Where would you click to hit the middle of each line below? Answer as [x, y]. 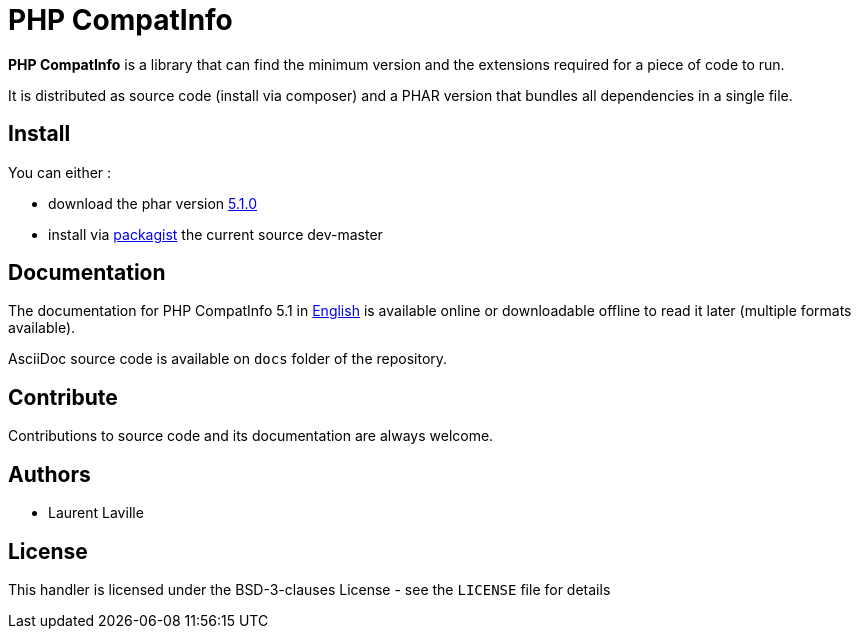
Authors [49, 474]
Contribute [63, 397]
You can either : [60, 172]
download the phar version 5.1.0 [152, 203]
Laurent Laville [96, 513]
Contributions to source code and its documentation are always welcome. [251, 436]
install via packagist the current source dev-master [215, 234]
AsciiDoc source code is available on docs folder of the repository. [228, 359]
